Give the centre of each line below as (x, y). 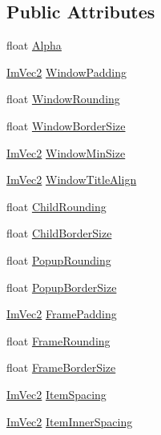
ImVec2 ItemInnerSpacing (70, 421)
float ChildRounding (56, 206)
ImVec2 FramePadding (62, 314)
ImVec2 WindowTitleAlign (72, 180)
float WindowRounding (63, 99)
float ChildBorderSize (59, 233)
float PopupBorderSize (62, 287)
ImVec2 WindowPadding (66, 72)
